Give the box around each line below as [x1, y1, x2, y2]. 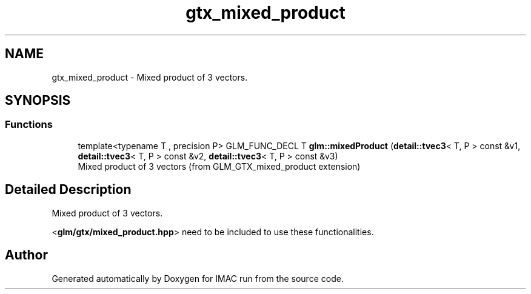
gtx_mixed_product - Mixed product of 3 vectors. [52, 72, 248, 82]
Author [5, 247, 48, 263]
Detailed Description [5, 182, 132, 198]
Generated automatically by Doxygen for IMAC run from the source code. [52, 273, 344, 284]
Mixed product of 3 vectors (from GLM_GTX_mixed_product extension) [78, 161, 361, 172]
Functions [5, 118, 53, 131]
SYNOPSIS [5, 93, 71, 109]
